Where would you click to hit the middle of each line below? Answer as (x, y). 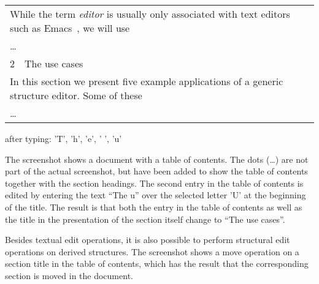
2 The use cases (47, 63)
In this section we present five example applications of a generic (147, 81)
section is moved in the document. (69, 275)
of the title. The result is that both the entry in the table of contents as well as (154, 207)
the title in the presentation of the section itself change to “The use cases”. (145, 219)
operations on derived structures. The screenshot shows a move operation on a (152, 251)
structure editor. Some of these (76, 95)
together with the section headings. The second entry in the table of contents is (154, 183)
